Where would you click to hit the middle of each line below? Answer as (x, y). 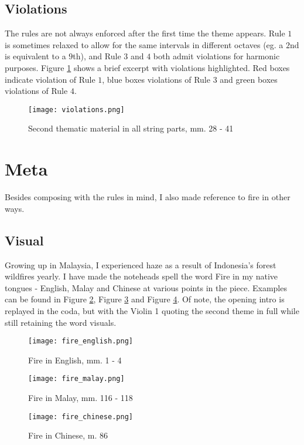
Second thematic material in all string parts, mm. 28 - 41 (131, 128)
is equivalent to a (35, 56)
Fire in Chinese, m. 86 (68, 435)
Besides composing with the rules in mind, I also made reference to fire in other (148, 197)
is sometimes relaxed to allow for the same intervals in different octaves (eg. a (144, 44)
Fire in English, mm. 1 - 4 (75, 360)
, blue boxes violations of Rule (156, 79)
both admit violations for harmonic (216, 56)
